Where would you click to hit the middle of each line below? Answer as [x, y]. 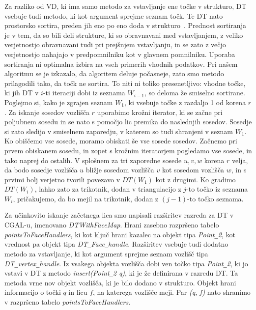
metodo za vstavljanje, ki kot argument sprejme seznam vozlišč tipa [106, 253]
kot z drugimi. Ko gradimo [196, 179]
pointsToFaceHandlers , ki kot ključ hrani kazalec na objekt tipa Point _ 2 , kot [120, 234]
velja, [240, 160]
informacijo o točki [33, 292]
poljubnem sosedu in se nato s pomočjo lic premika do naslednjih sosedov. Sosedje [128, 122]
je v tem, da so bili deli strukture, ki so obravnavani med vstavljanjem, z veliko [124, 35]
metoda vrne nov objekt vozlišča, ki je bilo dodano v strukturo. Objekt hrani [120, 282]
